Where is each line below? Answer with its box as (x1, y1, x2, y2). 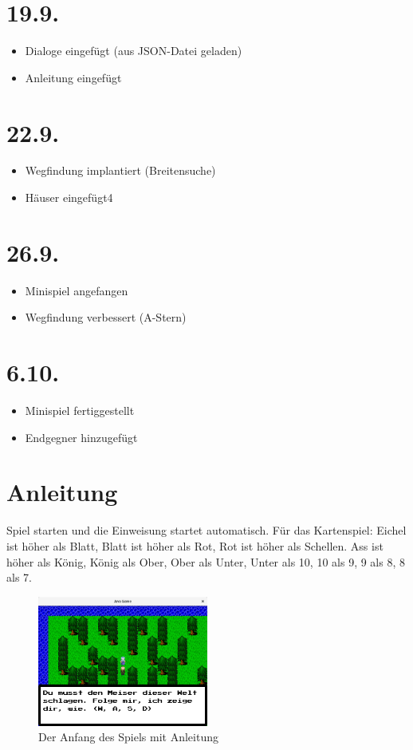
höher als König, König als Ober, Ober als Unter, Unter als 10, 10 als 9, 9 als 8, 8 (6, 553, 405, 570)
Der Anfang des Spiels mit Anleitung (38, 728, 218, 745)
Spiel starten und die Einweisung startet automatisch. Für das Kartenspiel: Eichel (6, 522, 407, 539)
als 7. (6, 569, 32, 586)
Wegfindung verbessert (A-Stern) (25, 309, 187, 326)
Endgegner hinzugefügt (25, 428, 138, 445)
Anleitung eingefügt (25, 69, 122, 85)
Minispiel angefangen (25, 282, 128, 298)
